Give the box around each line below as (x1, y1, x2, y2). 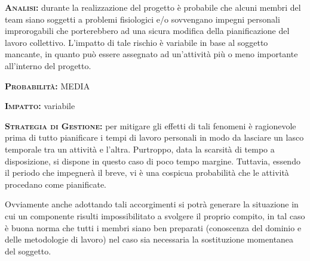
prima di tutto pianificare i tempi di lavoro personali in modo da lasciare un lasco (5, 131, 304, 144)
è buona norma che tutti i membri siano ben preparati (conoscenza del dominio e (5, 221, 302, 234)
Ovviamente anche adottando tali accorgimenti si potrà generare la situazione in (5, 198, 299, 210)
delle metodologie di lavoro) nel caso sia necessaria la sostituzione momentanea (5, 233, 294, 246)
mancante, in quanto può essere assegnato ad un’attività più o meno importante (5, 48, 298, 60)
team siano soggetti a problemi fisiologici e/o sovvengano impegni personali (5, 13, 280, 25)
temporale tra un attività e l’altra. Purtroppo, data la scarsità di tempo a (5, 142, 275, 155)
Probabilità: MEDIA (5, 79, 90, 92)
